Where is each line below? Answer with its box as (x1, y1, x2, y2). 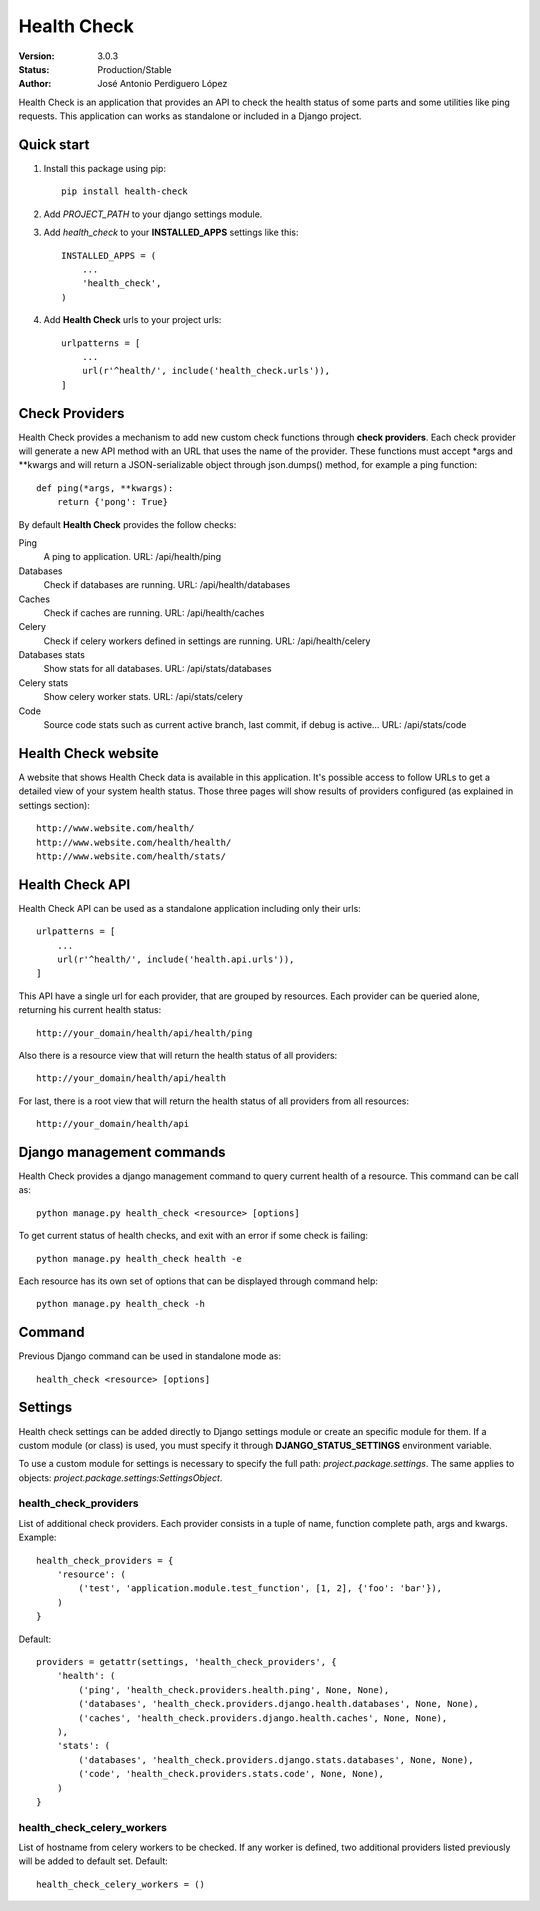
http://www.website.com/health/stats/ (36, 850, 227, 862)
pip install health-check (61, 186, 189, 197)
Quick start (18, 136, 90, 153)
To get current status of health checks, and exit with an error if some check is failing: (18, 1230, 369, 1242)
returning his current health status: (18, 1004, 162, 1016)
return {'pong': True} (56, 496, 169, 508)
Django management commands (18, 1143, 226, 1160)
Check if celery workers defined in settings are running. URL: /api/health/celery (43, 635, 371, 647)
